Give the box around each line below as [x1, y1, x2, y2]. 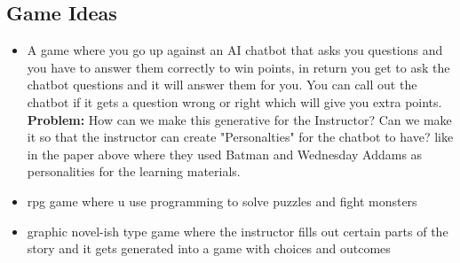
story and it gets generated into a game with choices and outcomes [27, 239, 391, 258]
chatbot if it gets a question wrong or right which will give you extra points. [27, 92, 442, 111]
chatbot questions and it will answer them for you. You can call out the [27, 75, 417, 94]
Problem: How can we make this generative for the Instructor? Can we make [27, 110, 452, 128]
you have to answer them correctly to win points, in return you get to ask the [27, 58, 450, 76]
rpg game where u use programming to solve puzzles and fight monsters [27, 191, 417, 210]
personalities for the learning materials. [27, 162, 241, 181]
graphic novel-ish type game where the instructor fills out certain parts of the [27, 221, 448, 240]
